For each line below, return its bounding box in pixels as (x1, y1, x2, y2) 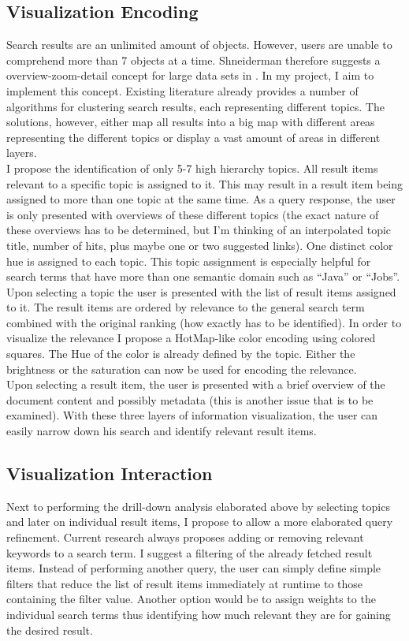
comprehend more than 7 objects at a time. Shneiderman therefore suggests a (6, 51, 381, 68)
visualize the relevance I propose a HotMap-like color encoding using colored (6, 330, 376, 346)
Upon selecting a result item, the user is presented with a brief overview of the (6, 376, 385, 393)
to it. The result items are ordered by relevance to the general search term (6, 299, 365, 315)
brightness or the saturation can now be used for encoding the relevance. (6, 360, 357, 377)
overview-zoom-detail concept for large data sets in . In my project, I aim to (6, 67, 374, 84)
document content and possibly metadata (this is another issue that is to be (6, 391, 374, 408)
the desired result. (6, 621, 93, 638)
